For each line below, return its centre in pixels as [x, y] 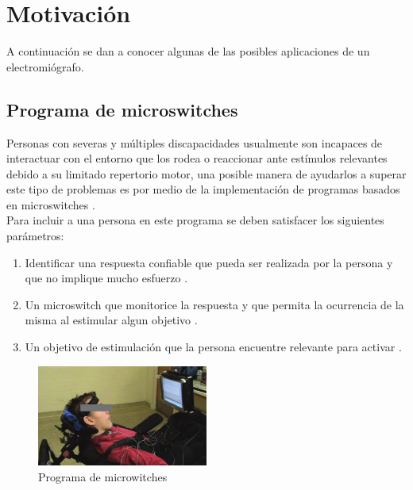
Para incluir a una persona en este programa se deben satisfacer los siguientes [195, 220]
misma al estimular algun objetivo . [111, 320]
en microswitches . [51, 204]
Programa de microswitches [122, 109]
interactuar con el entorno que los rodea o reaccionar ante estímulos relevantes [197, 158]
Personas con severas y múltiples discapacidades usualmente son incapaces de [195, 142]
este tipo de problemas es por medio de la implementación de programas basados [203, 189]
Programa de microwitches [103, 477]
